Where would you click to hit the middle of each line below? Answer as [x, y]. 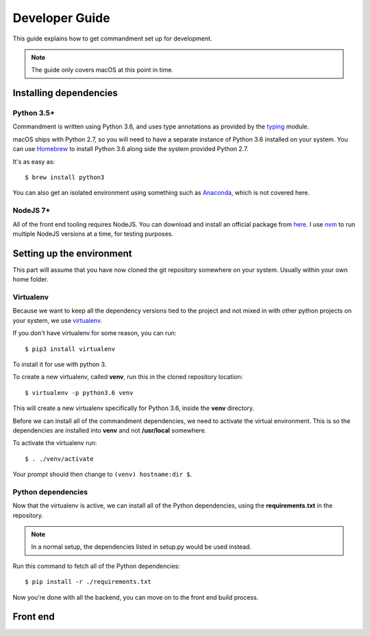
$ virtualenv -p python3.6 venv [79, 393]
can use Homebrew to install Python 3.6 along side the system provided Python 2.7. [131, 149]
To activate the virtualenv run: [55, 443]
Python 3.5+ [34, 113]
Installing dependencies [65, 93]
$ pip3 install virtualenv [70, 349]
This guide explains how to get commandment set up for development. [112, 38]
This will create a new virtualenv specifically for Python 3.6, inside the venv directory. [134, 408]
